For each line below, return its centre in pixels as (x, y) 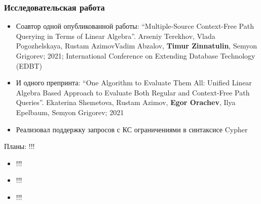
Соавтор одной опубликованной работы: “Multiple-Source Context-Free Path (135, 26)
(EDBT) (29, 65)
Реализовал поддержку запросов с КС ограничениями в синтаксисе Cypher (132, 129)
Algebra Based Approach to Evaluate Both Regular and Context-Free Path (133, 92)
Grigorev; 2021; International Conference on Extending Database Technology (136, 56)
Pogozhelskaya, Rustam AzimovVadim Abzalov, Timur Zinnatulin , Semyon (136, 46)
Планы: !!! (20, 146)
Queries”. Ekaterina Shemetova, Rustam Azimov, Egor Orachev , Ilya (126, 102)
